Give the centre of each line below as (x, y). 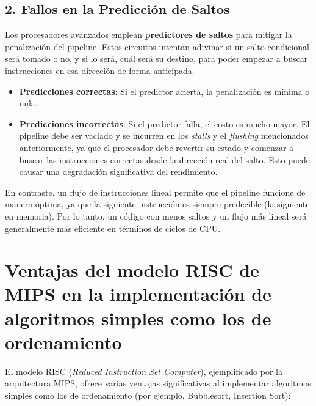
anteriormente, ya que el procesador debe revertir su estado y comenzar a (156, 147)
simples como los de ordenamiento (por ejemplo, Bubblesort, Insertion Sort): (148, 395)
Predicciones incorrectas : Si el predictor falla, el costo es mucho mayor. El (164, 123)
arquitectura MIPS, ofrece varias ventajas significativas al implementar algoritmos (158, 383)
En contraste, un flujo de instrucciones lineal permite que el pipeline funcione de (155, 192)
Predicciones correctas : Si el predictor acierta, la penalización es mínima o (164, 91)
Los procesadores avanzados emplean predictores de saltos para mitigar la (149, 35)
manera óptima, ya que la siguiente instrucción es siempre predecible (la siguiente (157, 204)
